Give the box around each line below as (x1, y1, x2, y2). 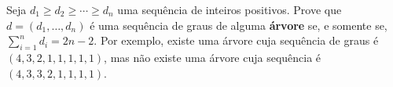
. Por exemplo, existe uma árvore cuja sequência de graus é (94, 32, 379, 49)
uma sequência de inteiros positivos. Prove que (117, 2, 342, 17)
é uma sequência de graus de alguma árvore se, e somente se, (90, 16, 387, 33)
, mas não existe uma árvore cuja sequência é (104, 49, 321, 65)
